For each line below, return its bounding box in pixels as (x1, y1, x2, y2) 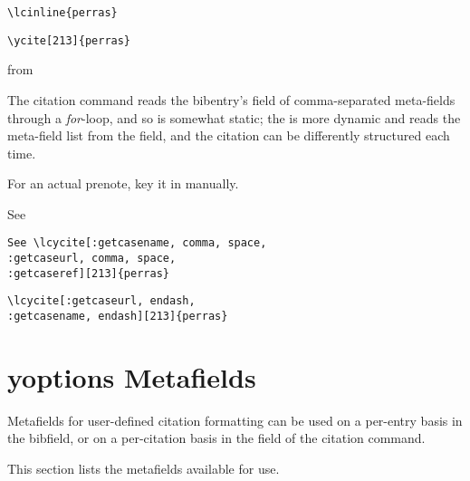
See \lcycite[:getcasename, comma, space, (7, 236, 267, 250)
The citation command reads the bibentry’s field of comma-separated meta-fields (7, 90, 456, 109)
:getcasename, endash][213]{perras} (7, 310, 228, 323)
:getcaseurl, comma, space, (7, 252, 177, 265)
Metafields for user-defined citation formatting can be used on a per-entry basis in (7, 410, 463, 429)
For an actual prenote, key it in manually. (7, 174, 239, 193)
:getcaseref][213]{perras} (7, 266, 169, 280)
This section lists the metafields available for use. (7, 459, 280, 478)
